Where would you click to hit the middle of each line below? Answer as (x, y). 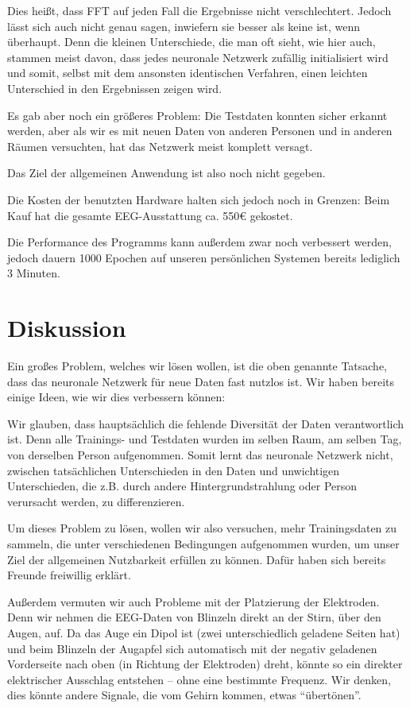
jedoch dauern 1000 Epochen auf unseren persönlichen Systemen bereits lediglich (204, 257)
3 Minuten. (34, 273)
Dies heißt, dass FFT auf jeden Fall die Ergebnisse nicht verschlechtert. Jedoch (199, 10)
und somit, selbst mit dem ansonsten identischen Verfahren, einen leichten (188, 73)
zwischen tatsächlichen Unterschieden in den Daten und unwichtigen (174, 470)
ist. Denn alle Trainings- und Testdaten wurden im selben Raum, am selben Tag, (205, 439)
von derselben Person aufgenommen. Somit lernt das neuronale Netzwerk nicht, (200, 455)
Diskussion (67, 328)
